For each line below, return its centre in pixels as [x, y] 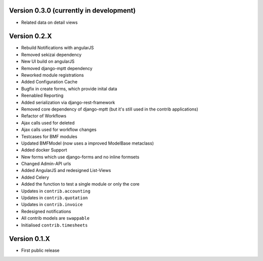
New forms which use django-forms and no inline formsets [80, 157]
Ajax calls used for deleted [48, 123]
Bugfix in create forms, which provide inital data [69, 89]
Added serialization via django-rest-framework [68, 102]
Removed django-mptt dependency [57, 68]
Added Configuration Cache [49, 82]
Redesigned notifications [46, 211]
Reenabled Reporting [42, 95]
